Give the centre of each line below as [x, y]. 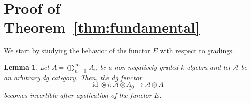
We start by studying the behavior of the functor [77, 51]
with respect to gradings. [197, 51]
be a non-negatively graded [139, 67]
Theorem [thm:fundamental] [102, 27]
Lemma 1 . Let [27, 67]
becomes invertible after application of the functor [78, 94]
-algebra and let [207, 67]
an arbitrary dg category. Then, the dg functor [73, 77]
